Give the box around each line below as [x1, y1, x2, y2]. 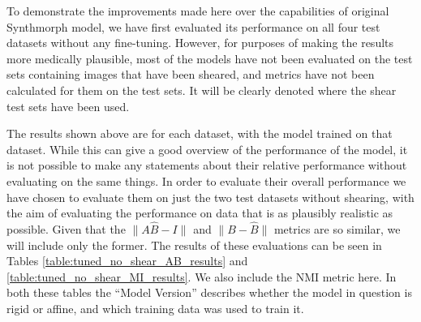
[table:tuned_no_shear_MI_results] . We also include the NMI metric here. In [6, 268, 397, 285]
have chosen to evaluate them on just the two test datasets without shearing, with [6, 188, 415, 205]
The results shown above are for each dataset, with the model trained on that [6, 125, 393, 142]
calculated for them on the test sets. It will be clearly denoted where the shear [6, 81, 397, 98]
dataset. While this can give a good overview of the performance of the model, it [6, 140, 408, 157]
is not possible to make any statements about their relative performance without [6, 157, 407, 174]
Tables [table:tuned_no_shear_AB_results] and [6, 252, 248, 269]
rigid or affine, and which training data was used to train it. [6, 299, 304, 316]
